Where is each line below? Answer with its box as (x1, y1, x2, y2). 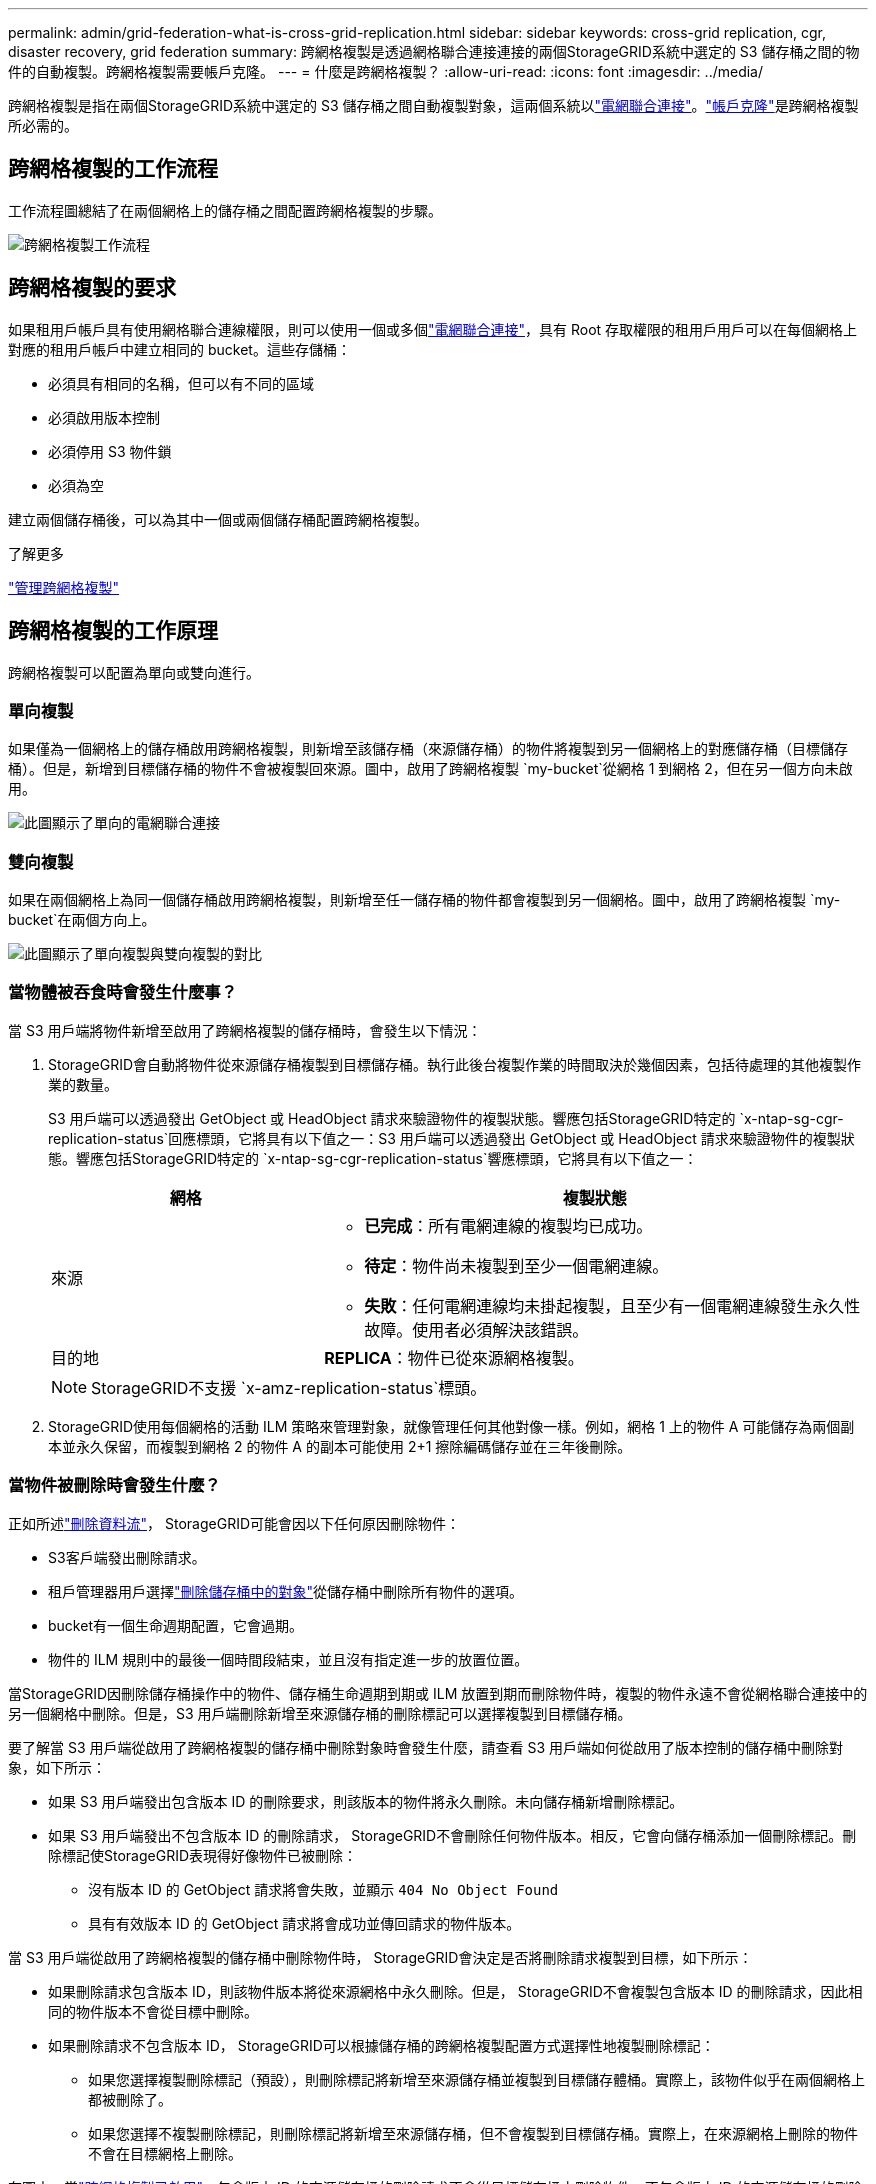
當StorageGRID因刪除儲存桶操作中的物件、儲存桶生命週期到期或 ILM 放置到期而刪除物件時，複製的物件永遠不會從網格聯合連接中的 (8, 1684, 868, 1702)
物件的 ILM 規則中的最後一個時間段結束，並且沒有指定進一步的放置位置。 (48, 1650, 529, 1668)
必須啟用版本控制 (48, 408, 160, 426)
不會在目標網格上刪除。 (88, 2144, 242, 2162)
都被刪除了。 (88, 2090, 172, 2108)
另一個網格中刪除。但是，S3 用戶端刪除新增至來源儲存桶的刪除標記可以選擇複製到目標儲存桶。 (8, 1704, 632, 1722)
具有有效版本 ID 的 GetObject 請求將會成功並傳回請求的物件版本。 (88, 1914, 521, 1932)
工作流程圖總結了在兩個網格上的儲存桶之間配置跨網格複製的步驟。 (8, 201, 442, 219)
